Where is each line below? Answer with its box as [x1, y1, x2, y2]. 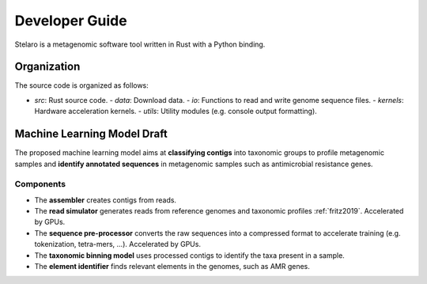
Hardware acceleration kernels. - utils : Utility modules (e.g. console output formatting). [34, 107, 318, 116]
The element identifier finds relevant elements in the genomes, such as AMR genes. [34, 262, 310, 271]
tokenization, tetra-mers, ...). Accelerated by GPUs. [34, 240, 202, 249]
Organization [14, 60, 81, 74]
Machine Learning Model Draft [14, 127, 168, 141]
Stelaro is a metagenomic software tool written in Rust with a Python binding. [14, 40, 266, 49]
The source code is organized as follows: [14, 81, 149, 90]
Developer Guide [14, 12, 127, 29]
